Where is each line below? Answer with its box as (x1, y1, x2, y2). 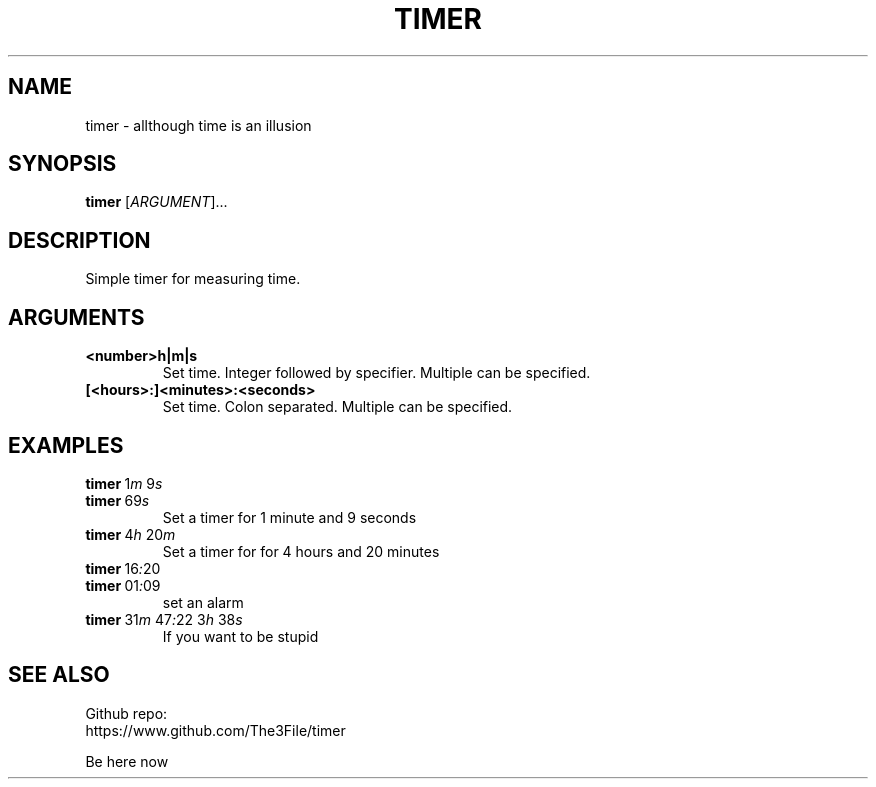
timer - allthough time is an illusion (85, 116, 312, 134)
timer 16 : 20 (85, 559, 161, 577)
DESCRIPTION (8, 227, 151, 253)
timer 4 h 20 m (85, 525, 176, 543)
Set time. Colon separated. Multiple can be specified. (162, 398, 513, 416)
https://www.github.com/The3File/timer (85, 721, 346, 739)
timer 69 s (85, 491, 150, 509)
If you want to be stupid (162, 627, 319, 645)
